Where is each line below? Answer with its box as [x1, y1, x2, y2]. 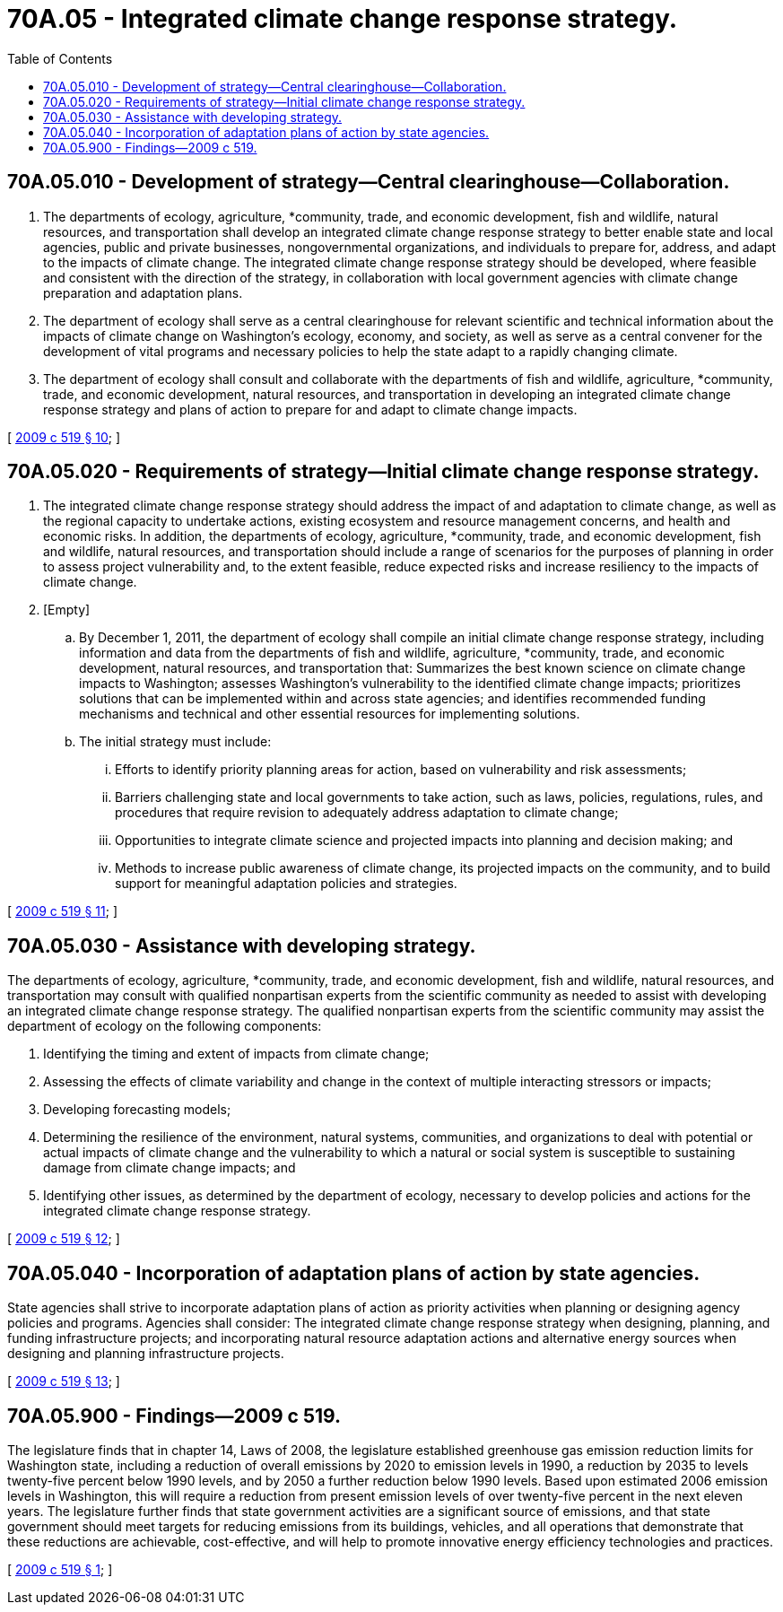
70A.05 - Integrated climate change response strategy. [7, 4, 678, 34]
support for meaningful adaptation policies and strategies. [115, 876, 457, 892]
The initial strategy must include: [79, 734, 272, 750]
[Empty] [43, 602, 91, 618]
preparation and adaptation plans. [43, 284, 243, 301]
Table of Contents [7, 50, 113, 66]
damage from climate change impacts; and [43, 1160, 296, 1176]
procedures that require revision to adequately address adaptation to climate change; [115, 805, 619, 821]
